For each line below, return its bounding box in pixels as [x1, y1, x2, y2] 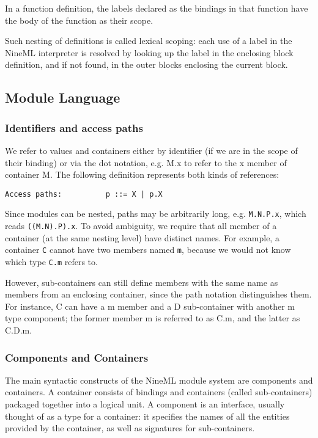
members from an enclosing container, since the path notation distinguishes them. [5, 288, 312, 301]
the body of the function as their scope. [5, 13, 153, 26]
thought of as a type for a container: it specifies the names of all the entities [5, 409, 290, 422]
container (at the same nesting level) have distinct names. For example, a [5, 231, 279, 244]
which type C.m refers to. [5, 255, 98, 268]
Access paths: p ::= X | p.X [5, 189, 163, 199]
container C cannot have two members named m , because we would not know [5, 243, 291, 256]
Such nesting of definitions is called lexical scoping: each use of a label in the [5, 34, 292, 47]
